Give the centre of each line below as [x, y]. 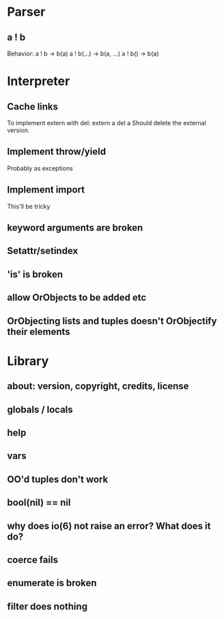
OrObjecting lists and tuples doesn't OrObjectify [112, 321]
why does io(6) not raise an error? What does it [109, 526]
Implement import [46, 190]
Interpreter [39, 81]
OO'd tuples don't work [58, 479]
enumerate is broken [52, 583]
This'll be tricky [29, 206]
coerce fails [32, 560]
